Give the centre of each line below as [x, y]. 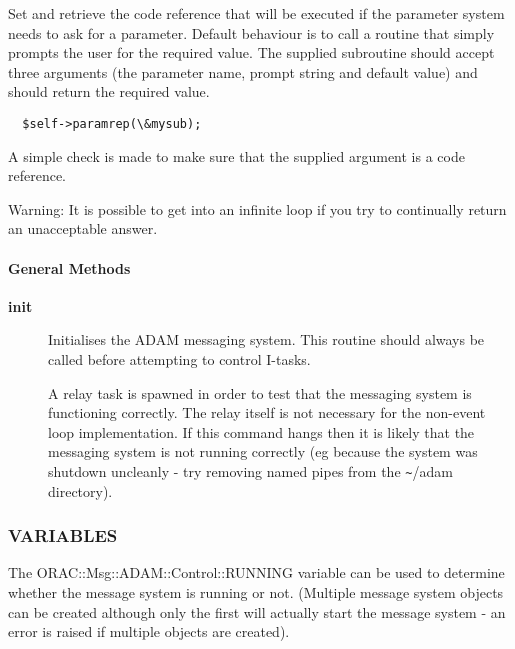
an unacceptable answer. [83, 228]
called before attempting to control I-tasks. [179, 358]
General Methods [69, 267]
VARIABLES [63, 535]
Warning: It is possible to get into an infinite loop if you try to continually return [257, 208]
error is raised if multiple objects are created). [149, 631]
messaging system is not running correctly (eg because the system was [263, 451]
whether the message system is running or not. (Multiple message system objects [256, 592]
